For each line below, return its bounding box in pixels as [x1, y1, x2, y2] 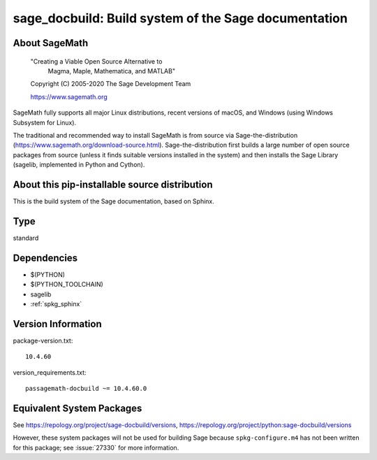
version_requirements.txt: [13, 368, 87, 377]
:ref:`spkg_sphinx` [30, 299, 82, 308]
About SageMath [13, 37, 89, 49]
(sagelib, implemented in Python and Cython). [13, 161, 145, 169]
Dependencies [13, 252, 78, 264]
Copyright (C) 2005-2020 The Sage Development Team [30, 80, 191, 88]
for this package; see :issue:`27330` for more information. [13, 443, 179, 452]
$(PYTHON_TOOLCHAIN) [30, 280, 104, 289]
